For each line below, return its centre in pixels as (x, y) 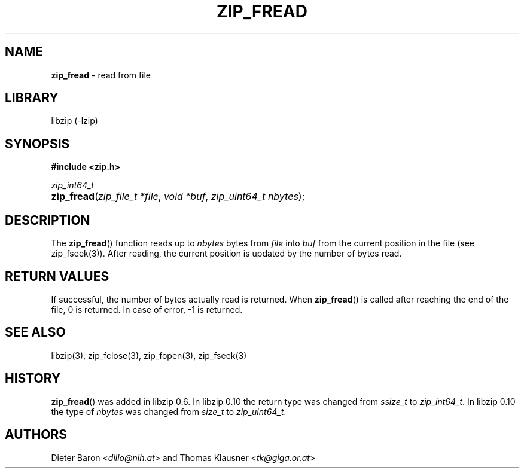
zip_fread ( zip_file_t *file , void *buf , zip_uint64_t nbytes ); (178, 196)
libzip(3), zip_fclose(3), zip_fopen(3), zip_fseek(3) (149, 355)
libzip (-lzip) (74, 121)
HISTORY (33, 379)
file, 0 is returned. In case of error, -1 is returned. (147, 309)
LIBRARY (32, 98)
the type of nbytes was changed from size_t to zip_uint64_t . (169, 411)
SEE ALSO (35, 332)
